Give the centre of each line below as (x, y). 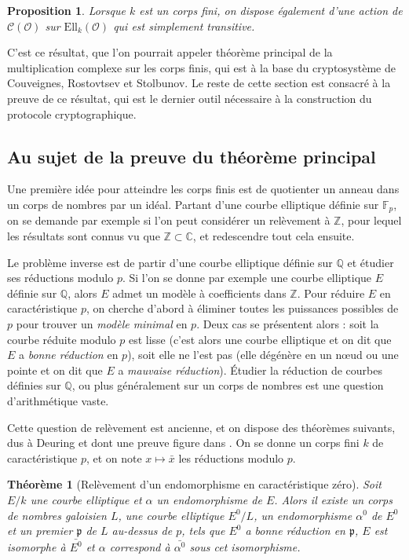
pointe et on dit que (55, 370)
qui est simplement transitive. (184, 26)
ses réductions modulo (60, 278)
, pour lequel (371, 220)
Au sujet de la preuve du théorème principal (192, 156)
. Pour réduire (331, 293)
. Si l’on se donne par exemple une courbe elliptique (247, 278)
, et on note (114, 458)
